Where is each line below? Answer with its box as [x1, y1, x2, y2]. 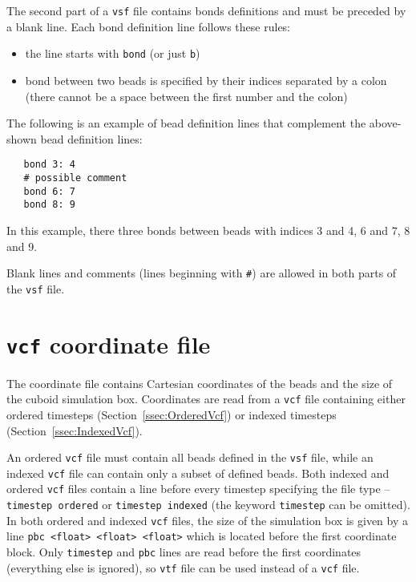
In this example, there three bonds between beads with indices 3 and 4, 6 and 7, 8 [6, 221, 410, 238]
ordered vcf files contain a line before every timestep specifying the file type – [6, 480, 390, 497]
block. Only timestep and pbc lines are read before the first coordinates [6, 544, 361, 560]
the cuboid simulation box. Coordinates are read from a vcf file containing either [6, 390, 406, 407]
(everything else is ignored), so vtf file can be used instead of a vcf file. [6, 559, 360, 576]
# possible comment [23, 172, 127, 184]
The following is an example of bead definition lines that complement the [6, 115, 366, 131]
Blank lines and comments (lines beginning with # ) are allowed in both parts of [6, 265, 397, 281]
